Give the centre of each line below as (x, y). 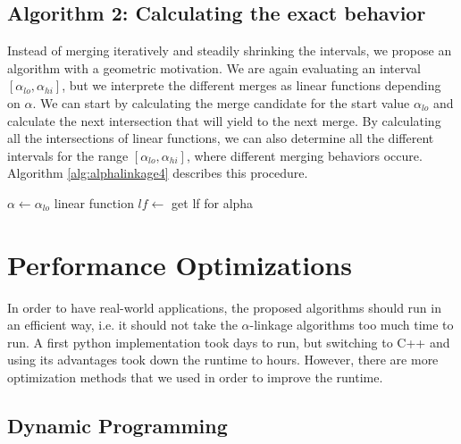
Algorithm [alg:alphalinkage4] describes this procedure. (158, 173)
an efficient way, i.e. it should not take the (122, 325)
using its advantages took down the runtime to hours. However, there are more (223, 360)
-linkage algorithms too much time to (352, 325)
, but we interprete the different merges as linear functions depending (251, 85)
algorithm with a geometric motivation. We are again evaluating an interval (214, 67)
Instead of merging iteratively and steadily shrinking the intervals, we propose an (230, 50)
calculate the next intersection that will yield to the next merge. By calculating (224, 120)
